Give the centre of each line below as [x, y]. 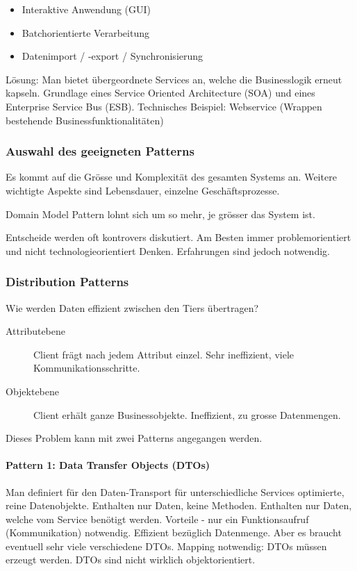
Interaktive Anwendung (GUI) [86, 9]
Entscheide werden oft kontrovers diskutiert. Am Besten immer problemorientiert [178, 237]
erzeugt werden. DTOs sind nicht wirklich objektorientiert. [131, 560]
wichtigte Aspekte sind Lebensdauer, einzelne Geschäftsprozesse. [143, 190]
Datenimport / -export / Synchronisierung [113, 56]
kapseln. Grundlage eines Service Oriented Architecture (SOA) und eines [160, 93]
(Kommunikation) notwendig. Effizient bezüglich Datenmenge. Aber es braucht [174, 532]
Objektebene [33, 391]
